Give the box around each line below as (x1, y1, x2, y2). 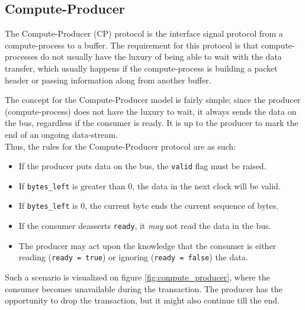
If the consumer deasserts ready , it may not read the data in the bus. (18, 219, 271, 232)
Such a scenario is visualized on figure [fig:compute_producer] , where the (5, 271, 270, 283)
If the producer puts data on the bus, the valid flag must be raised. (18, 160, 267, 172)
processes (5, 50, 38, 63)
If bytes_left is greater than (18, 179, 126, 192)
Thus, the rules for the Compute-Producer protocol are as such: (5, 140, 236, 152)
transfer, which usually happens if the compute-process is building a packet (5, 62, 278, 74)
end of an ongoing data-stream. (5, 128, 118, 140)
